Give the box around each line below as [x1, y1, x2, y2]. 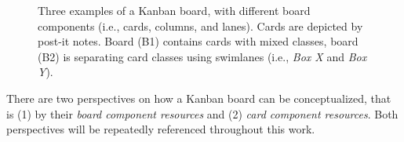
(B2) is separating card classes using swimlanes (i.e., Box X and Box [38, 48, 367, 64]
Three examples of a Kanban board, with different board [38, 2, 311, 18]
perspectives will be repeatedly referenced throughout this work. [6, 121, 315, 137]
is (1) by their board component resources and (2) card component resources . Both [6, 105, 399, 122]
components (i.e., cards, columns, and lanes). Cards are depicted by [38, 17, 363, 34]
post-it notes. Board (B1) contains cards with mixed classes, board [38, 33, 359, 49]
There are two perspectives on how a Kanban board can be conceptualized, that [6, 89, 391, 106]
